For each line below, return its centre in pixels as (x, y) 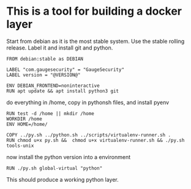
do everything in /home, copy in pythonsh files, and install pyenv (88, 102)
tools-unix (20, 146)
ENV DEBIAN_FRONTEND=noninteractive (53, 86)
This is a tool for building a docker (94, 11)
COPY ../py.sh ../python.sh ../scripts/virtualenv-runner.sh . (89, 135)
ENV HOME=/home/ (27, 124)
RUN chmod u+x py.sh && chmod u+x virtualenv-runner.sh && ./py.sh (95, 140)
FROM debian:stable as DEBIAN (45, 59)
